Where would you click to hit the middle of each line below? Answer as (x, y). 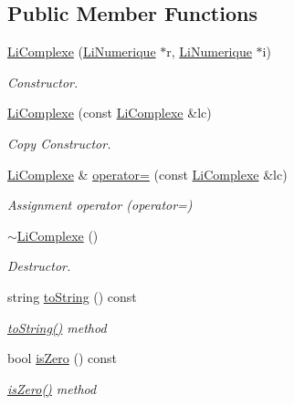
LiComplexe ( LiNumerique (82, 52)
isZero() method (52, 388)
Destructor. (39, 266)
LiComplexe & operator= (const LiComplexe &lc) (147, 174)
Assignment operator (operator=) (100, 205)
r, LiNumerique (209, 52)
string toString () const (72, 296)
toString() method (57, 327)
